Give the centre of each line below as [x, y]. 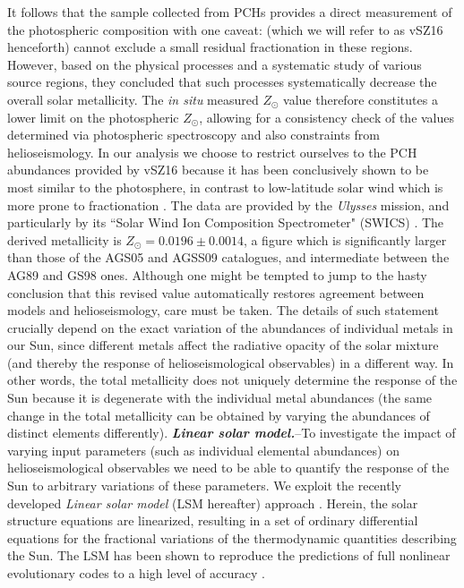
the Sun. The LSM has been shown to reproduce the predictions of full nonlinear [229, 555]
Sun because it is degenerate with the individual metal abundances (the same [220, 398]
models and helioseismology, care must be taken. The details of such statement [223, 310]
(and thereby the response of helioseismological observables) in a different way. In [231, 362]
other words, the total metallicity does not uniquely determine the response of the [232, 380]
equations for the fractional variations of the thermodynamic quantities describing [232, 537]
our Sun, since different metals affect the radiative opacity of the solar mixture [223, 345]
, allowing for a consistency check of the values [327, 117]
